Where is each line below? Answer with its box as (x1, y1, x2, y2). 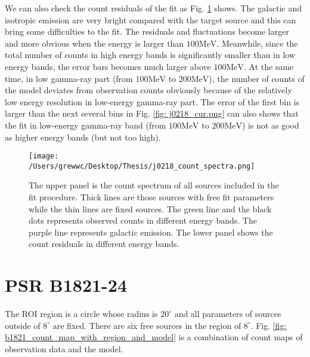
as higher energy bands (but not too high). (5, 130, 161, 143)
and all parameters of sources (174, 307, 281, 320)
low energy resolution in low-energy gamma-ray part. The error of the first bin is (5, 95, 300, 108)
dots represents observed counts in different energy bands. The (29, 214, 257, 227)
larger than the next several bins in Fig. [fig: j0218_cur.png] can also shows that (5, 107, 299, 120)
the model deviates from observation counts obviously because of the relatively (5, 84, 292, 96)
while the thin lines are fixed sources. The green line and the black (29, 202, 272, 215)
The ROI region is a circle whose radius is (5, 307, 158, 320)
